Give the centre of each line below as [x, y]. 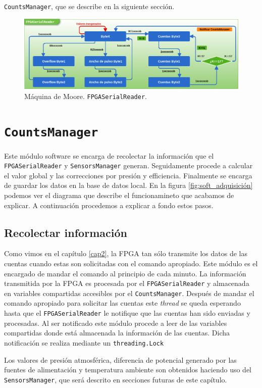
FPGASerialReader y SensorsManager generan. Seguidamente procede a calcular [128, 165]
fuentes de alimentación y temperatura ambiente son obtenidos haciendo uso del [128, 370]
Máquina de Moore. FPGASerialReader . [86, 96]
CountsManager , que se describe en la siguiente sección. [89, 6]
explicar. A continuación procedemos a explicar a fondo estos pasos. [109, 205]
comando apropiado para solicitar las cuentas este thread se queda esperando [122, 303]
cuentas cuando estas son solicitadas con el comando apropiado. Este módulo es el [131, 263]
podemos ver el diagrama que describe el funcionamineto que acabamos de [119, 195]
